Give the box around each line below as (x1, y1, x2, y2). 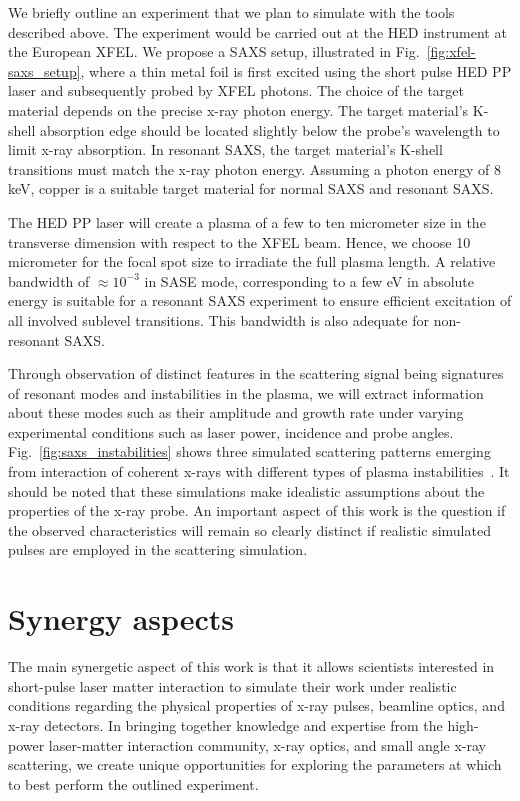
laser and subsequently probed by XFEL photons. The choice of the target (8, 80, 465, 101)
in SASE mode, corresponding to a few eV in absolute (144, 270, 474, 291)
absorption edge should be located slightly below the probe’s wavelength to (39, 119, 500, 140)
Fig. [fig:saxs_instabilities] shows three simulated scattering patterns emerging (8, 441, 491, 462)
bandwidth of (8, 270, 90, 291)
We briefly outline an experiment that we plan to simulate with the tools (8, 2, 455, 22)
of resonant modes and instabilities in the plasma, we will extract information (8, 382, 484, 403)
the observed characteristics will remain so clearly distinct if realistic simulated (8, 519, 491, 540)
